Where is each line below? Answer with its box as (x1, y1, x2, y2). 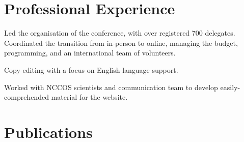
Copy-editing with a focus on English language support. (4, 64, 178, 75)
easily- (220, 81, 240, 92)
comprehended (4, 92, 49, 102)
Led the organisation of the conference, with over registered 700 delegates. (4, 27, 235, 38)
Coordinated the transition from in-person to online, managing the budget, (4, 37, 238, 48)
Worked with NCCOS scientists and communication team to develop (4, 81, 218, 92)
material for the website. (51, 92, 128, 102)
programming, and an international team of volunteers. (4, 47, 176, 58)
